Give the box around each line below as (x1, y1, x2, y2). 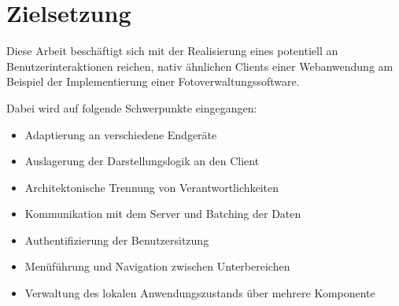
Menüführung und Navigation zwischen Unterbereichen (24, 258, 290, 275)
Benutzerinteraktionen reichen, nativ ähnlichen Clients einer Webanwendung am (6, 57, 393, 74)
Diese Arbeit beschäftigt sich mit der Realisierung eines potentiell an (6, 42, 338, 59)
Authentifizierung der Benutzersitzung (24, 231, 209, 248)
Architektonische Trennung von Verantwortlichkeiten (24, 179, 279, 195)
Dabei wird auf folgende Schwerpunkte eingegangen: (6, 99, 257, 116)
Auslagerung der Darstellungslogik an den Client (24, 153, 260, 169)
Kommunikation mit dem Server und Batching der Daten (24, 205, 301, 222)
